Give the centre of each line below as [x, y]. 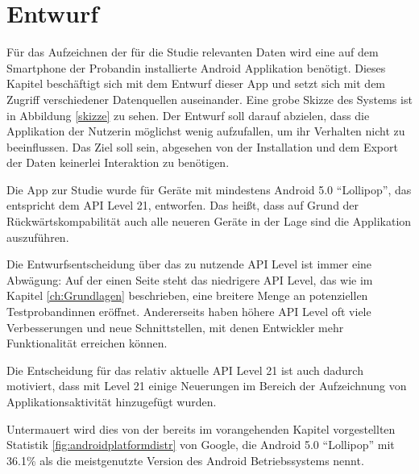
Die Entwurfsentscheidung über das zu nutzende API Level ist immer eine [189, 264]
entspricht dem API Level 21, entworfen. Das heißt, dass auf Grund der [183, 205]
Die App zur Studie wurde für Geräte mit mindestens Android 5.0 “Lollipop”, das [209, 189]
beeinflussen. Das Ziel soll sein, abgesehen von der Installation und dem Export [202, 146]
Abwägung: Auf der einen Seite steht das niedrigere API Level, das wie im [190, 279]
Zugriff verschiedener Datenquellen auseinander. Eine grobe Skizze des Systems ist [209, 99]
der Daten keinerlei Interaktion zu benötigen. [118, 162]
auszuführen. [38, 237]
